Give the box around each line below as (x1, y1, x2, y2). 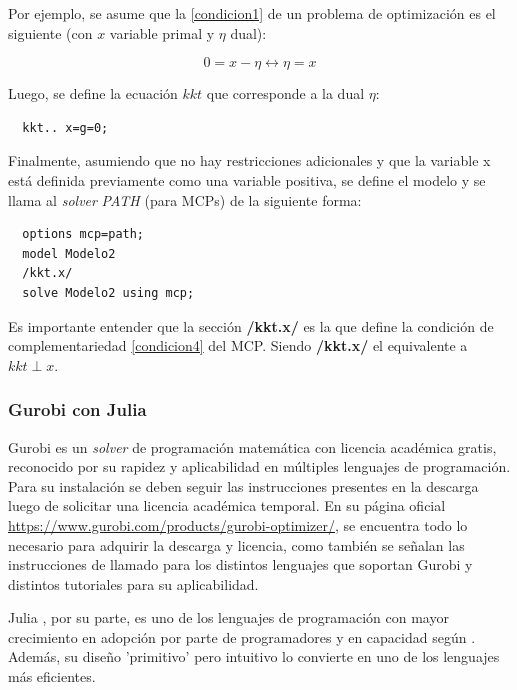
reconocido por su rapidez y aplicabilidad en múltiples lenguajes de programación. (8, 456, 511, 477)
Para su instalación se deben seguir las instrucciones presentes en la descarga (8, 475, 479, 496)
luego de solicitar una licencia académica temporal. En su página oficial (8, 495, 446, 516)
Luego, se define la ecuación (8, 83, 178, 104)
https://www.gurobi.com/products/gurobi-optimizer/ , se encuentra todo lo (8, 514, 468, 535)
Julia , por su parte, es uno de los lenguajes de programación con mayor (8, 607, 449, 628)
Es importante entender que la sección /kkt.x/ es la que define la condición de (8, 315, 494, 336)
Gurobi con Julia (8, 397, 147, 422)
